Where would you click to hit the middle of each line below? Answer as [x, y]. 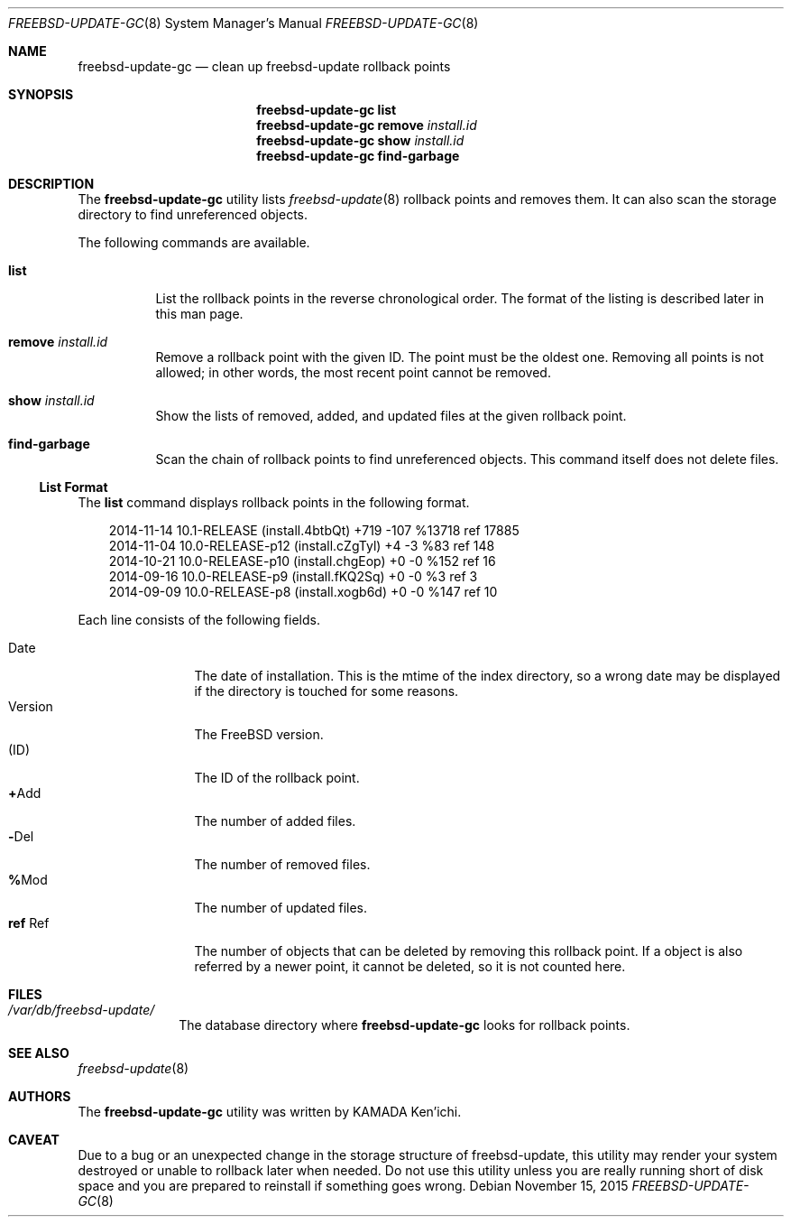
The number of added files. [275, 821]
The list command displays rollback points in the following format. [274, 502]
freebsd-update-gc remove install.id [367, 125]
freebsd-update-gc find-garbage [358, 156]
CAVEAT [34, 1140]
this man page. [199, 314]
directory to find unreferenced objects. [193, 214]
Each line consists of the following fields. [199, 620]
